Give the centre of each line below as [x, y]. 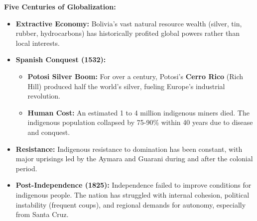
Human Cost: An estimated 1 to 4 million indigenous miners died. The [138, 112]
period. [26, 168]
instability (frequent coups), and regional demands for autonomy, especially [131, 204]
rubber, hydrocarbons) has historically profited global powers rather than [128, 33]
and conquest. [49, 132]
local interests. [38, 43]
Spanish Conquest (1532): [61, 59]
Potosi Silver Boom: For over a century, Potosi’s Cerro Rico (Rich [135, 76]
